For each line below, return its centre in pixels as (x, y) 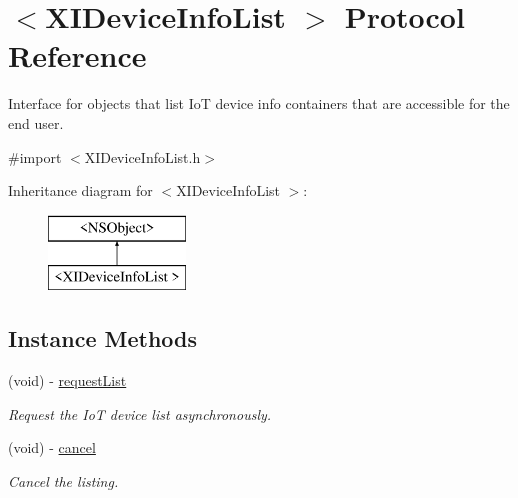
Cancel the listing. (63, 480)
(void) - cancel (52, 447)
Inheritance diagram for (80, 190)
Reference (77, 55)
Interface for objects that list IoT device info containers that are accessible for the (259, 103)
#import (35, 156)
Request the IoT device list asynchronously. (140, 413)
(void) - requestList (67, 380)
